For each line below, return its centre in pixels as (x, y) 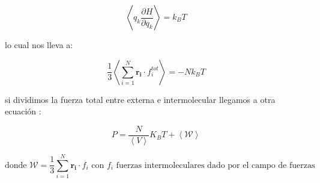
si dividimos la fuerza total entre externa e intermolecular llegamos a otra (140, 99)
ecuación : (23, 111)
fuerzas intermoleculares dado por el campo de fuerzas (216, 165)
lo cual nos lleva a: (39, 45)
